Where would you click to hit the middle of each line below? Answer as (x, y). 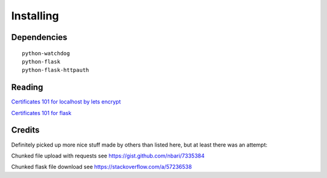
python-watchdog (46, 53)
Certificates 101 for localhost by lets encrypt (66, 102)
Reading (27, 87)
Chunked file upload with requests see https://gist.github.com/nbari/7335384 (108, 156)
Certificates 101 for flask (41, 113)
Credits (25, 130)
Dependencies (39, 37)
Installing (35, 16)
